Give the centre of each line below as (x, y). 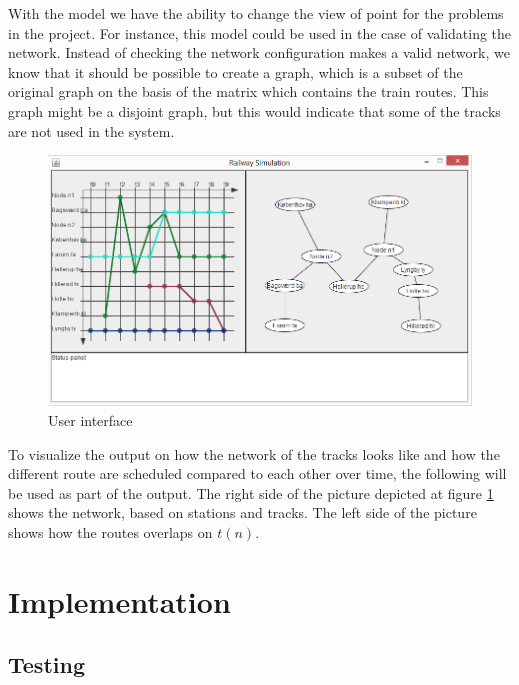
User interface (90, 419)
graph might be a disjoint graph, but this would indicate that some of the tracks (254, 110)
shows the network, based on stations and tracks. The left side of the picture (242, 512)
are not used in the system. (91, 130)
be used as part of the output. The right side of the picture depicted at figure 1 (251, 492)
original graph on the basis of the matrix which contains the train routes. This (248, 91)
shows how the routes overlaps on (110, 531)
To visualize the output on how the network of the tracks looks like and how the (254, 453)
